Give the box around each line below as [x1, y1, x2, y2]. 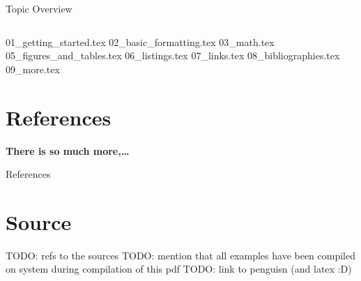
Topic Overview [6, 1, 72, 15]
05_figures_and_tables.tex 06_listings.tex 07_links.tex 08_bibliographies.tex [6, 48, 340, 63]
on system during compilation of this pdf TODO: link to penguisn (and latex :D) [6, 261, 352, 276]
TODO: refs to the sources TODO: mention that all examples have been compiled [6, 248, 356, 262]
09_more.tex [6, 61, 60, 76]
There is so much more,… [6, 143, 130, 158]
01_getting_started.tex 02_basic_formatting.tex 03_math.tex [6, 34, 275, 49]
